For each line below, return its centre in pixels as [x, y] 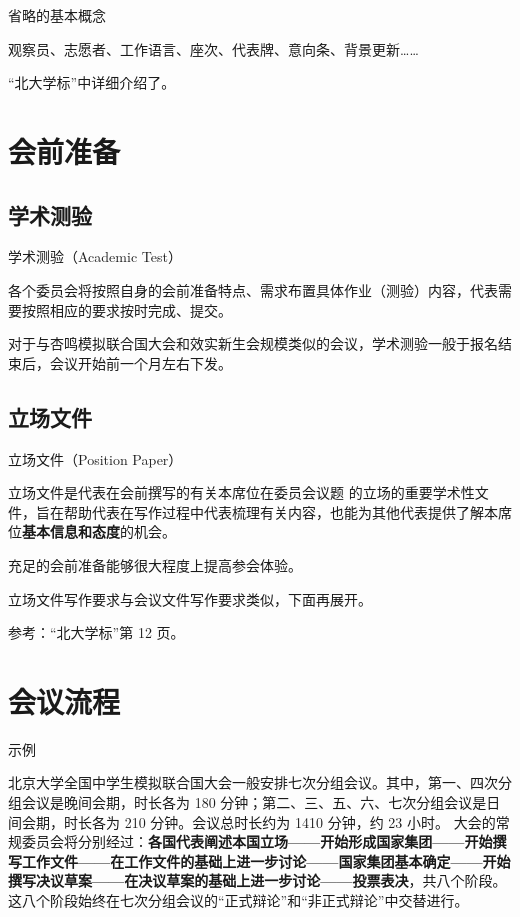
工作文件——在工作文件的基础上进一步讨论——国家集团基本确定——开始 [266, 860]
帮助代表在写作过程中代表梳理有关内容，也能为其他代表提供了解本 [280, 511]
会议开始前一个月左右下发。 [140, 362]
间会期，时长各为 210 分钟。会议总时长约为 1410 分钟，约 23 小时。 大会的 [252, 821]
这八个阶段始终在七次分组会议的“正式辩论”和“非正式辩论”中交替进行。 [238, 899]
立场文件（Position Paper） [95, 458]
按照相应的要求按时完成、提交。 [126, 309]
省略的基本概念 [57, 15]
